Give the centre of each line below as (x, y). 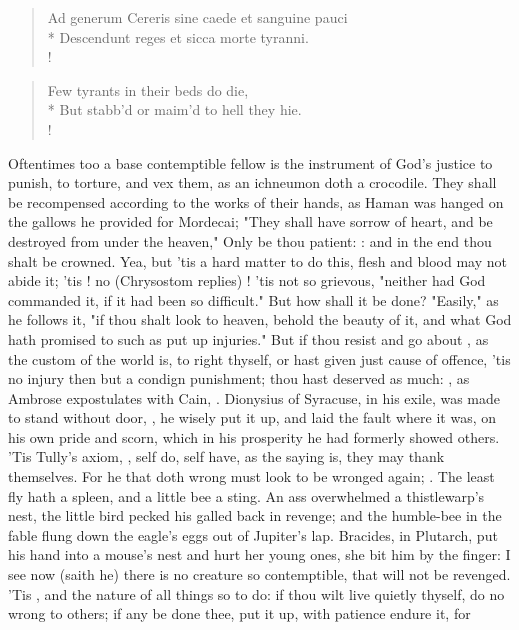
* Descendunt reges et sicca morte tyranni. (178, 36)
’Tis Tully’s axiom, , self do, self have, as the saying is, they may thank (226, 456)
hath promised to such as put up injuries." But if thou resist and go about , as (248, 338)
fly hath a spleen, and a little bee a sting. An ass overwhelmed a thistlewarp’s (246, 495)
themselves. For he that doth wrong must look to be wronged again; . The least (251, 476)
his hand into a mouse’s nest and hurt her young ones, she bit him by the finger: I (259, 554)
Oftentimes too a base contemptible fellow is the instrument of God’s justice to (250, 162)
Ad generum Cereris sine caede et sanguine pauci (197, 17)
